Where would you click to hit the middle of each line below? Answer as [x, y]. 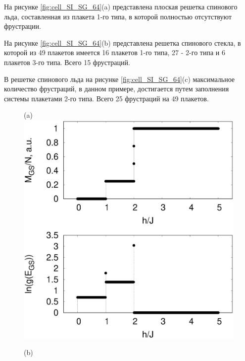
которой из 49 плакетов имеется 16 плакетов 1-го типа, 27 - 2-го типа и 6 [115, 52]
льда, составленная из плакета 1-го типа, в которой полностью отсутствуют [118, 16]
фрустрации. [23, 26]
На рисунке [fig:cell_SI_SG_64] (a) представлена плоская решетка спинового [121, 6]
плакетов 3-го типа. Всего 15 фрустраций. [67, 62]
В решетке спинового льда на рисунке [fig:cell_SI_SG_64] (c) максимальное [120, 79]
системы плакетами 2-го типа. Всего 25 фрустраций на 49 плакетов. [106, 98]
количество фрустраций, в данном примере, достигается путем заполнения [117, 89]
